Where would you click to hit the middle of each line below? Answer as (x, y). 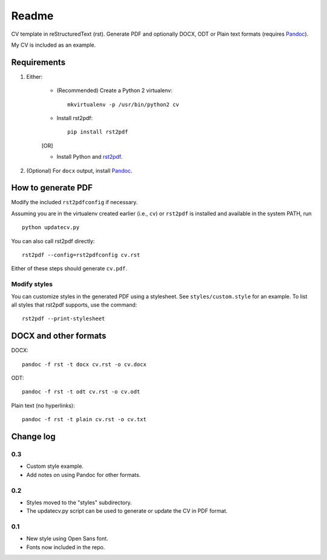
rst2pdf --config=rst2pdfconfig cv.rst (81, 255)
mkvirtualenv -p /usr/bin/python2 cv (124, 104)
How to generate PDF (52, 188)
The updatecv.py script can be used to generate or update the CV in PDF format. (127, 511)
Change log (33, 437)
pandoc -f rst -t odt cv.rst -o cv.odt (81, 392)
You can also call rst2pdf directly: (53, 241)
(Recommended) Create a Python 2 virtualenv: (114, 90)
